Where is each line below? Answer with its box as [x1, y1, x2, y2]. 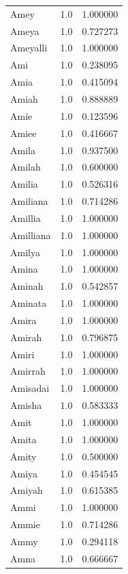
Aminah [10, 279, 44, 293]
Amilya [10, 245, 40, 259]
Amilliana [10, 227, 51, 242]
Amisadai [10, 381, 50, 395]
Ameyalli [10, 40, 48, 55]
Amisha [10, 398, 42, 412]
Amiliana [10, 194, 48, 208]
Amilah [10, 160, 41, 174]
